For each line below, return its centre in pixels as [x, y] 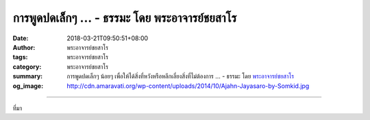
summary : [28, 76]
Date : [21, 38]
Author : [24, 47]
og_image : [28, 86]
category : [27, 66]
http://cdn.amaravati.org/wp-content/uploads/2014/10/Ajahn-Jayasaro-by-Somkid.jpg [188, 86]
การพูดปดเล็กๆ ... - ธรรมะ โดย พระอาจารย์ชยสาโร [125, 18]
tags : [20, 57]
